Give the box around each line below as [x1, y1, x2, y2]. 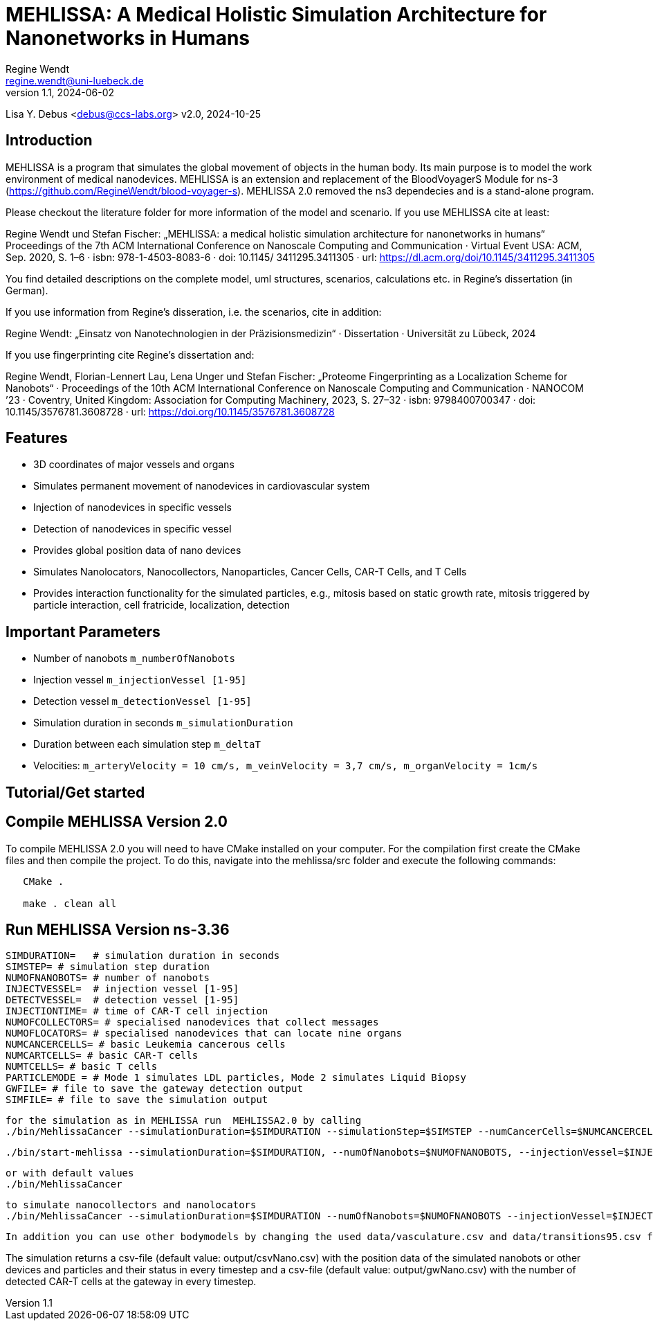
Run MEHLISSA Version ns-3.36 [6, 920, 230, 938]
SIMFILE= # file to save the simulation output [6, 1094, 268, 1106]
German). [6, 284, 48, 296]
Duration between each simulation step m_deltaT [33, 738, 261, 751]
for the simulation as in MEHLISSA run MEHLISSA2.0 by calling [6, 1115, 362, 1127]
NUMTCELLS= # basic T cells [6, 1061, 158, 1073]
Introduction [6, 132, 93, 150]
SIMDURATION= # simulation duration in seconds [6, 950, 280, 962]
